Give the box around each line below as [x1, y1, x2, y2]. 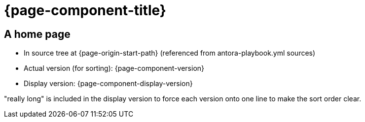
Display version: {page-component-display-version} [24, 79, 193, 88]
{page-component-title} [4, 2, 166, 19]
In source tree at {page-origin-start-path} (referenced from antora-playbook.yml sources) [24, 49, 316, 58]
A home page [4, 28, 71, 40]
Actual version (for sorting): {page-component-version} [24, 64, 205, 73]
